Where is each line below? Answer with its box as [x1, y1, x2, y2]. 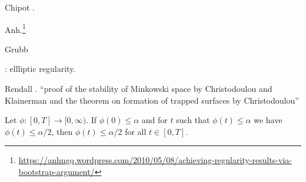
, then [51, 125, 73, 137]
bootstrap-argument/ [18, 166, 95, 177]
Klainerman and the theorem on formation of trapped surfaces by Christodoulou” [5, 94, 299, 106]
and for [141, 114, 168, 126]
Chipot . [5, 1, 35, 13]
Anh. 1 [5, 21, 26, 35]
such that [176, 114, 210, 126]
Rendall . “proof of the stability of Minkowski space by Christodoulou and [5, 82, 272, 95]
